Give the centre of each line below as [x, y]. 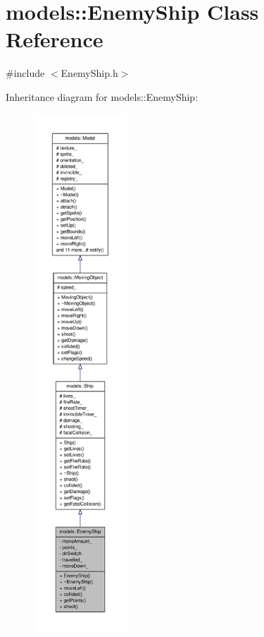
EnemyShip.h [89, 73]
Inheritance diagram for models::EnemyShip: [102, 96]
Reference [55, 39]
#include [25, 73]
